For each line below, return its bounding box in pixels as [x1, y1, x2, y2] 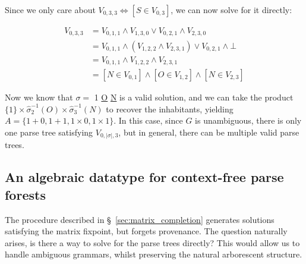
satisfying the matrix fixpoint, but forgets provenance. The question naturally [5, 225, 288, 237]
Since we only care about [5, 4, 96, 15]
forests [5, 185, 46, 203]
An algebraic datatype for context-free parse [5, 168, 284, 186]
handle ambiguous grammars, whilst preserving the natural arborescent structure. [5, 248, 302, 260]
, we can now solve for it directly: [171, 4, 292, 15]
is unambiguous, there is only [195, 114, 302, 127]
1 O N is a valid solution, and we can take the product [94, 91, 294, 103]
